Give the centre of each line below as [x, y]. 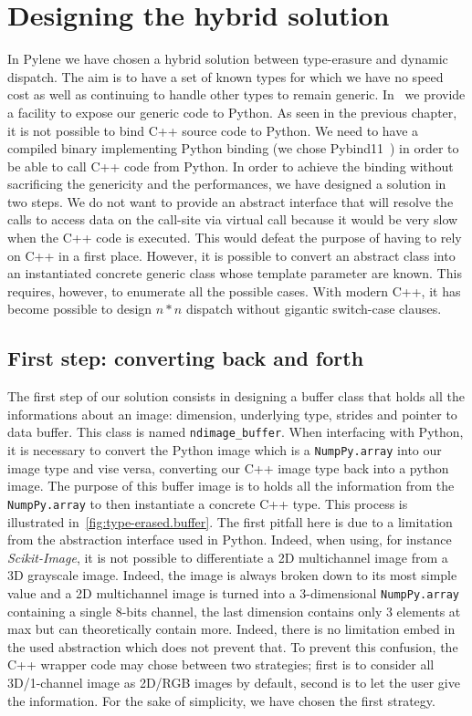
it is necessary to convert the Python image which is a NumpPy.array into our [225, 450]
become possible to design [80, 309]
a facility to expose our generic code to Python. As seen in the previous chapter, [232, 112]
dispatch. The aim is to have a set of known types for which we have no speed [226, 76]
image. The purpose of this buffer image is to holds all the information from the [231, 486]
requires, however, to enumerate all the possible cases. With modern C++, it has [234, 291]
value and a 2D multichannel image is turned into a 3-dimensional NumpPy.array [234, 592]
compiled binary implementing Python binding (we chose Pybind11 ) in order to [233, 148]
